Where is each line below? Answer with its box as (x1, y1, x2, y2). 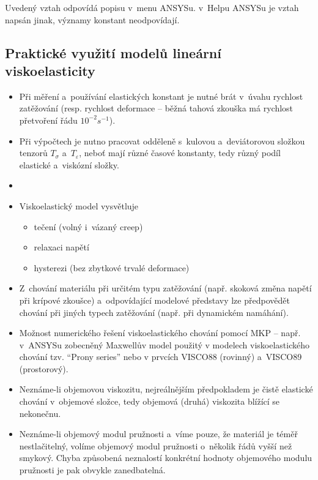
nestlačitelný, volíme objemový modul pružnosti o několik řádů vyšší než (19, 439, 292, 452)
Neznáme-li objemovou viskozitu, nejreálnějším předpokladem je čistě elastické (19, 383, 313, 396)
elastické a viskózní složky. (19, 158, 119, 171)
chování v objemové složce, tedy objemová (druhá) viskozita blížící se (19, 395, 280, 408)
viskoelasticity (5, 61, 95, 80)
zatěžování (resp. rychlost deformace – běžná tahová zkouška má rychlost (19, 102, 294, 114)
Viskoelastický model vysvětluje (19, 199, 139, 212)
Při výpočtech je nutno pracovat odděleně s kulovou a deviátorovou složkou (19, 134, 305, 147)
